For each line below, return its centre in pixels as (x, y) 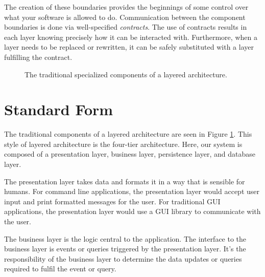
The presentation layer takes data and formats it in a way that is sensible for (125, 181)
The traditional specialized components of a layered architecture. (126, 74)
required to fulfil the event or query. (60, 269)
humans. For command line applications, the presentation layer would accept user (132, 191)
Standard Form (59, 109)
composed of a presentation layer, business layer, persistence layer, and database (130, 154)
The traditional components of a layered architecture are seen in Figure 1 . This (128, 134)
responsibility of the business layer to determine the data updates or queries (123, 258)
